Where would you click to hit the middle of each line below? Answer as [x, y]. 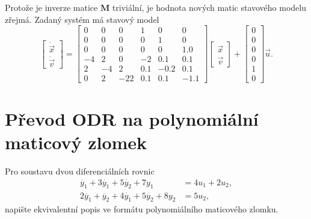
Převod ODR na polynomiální [132, 118]
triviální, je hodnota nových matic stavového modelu [209, 7]
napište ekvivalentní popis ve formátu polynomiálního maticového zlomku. [142, 209]
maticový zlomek [76, 142]
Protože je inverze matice [51, 7]
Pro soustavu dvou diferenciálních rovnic [80, 171]
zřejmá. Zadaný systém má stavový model [82, 19]
